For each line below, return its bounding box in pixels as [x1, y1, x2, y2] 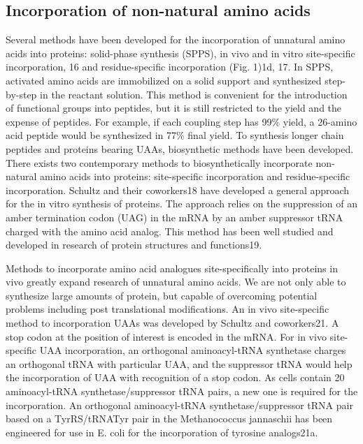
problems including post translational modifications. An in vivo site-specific [6, 302, 329, 316]
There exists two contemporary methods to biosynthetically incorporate [6, 155, 313, 170]
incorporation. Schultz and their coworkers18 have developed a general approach [6, 182, 350, 197]
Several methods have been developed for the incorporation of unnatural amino [6, 32, 346, 47]
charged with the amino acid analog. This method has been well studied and [6, 223, 334, 238]
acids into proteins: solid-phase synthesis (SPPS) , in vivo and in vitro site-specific [6, 45, 355, 60]
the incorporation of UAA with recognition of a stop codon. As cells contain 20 [6, 370, 345, 385]
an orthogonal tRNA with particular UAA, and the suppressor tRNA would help [6, 356, 353, 371]
